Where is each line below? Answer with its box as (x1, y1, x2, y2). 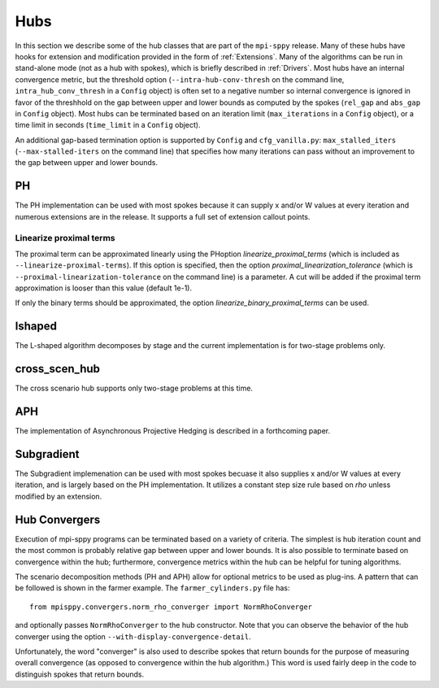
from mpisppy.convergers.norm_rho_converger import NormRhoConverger (29, 602, 313, 612)
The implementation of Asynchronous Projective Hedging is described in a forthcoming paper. (15, 426, 331, 436)
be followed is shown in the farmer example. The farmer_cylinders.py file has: (15, 583, 290, 593)
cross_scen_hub (15, 362, 101, 376)
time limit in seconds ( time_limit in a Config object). (15, 120, 201, 130)
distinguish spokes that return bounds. (15, 669, 145, 679)
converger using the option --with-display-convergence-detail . (15, 631, 251, 642)
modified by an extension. (15, 491, 102, 501)
